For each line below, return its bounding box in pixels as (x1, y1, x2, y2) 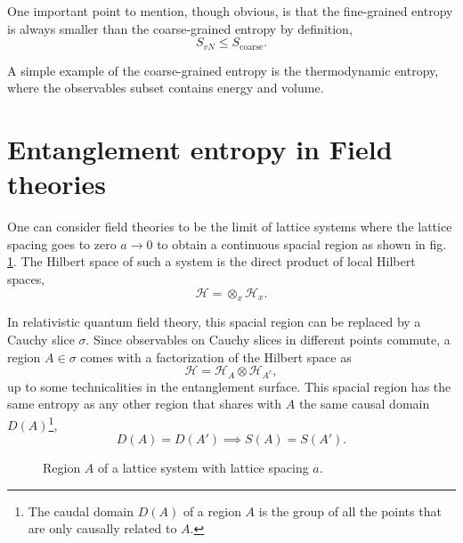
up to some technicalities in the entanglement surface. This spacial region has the (7, 377, 451, 395)
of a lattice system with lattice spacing (98, 458, 309, 477)
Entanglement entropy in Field (7, 131, 393, 167)
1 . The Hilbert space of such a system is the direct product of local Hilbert (7, 252, 416, 271)
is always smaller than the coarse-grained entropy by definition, (7, 19, 353, 37)
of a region (183, 501, 241, 520)
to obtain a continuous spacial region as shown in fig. (157, 234, 447, 253)
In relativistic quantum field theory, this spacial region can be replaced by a (7, 312, 421, 331)
